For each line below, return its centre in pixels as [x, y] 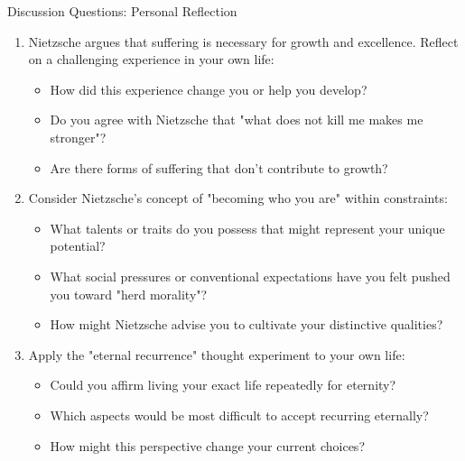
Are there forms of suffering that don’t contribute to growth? [219, 167]
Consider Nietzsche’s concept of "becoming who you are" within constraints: [238, 198]
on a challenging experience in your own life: [151, 59]
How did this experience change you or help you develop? [209, 89]
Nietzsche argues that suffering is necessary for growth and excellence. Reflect [243, 41]
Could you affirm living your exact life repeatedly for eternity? [223, 385]
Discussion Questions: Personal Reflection [122, 11]
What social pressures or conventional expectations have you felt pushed [250, 276]
